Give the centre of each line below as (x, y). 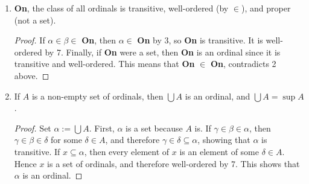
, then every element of (127, 151)
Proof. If (30, 40)
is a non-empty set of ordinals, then (97, 96)
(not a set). (35, 20)
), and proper (266, 8)
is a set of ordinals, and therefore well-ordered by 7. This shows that (174, 163)
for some (66, 140)
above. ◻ (32, 75)
